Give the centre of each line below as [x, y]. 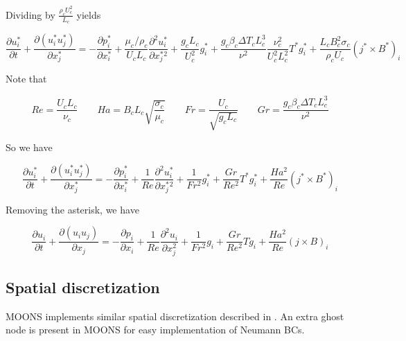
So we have [29, 147]
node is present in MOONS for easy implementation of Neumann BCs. [155, 330]
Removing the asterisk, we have [72, 209]
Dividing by [30, 14]
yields [89, 14]
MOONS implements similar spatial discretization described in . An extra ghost [175, 316]
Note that [26, 79]
